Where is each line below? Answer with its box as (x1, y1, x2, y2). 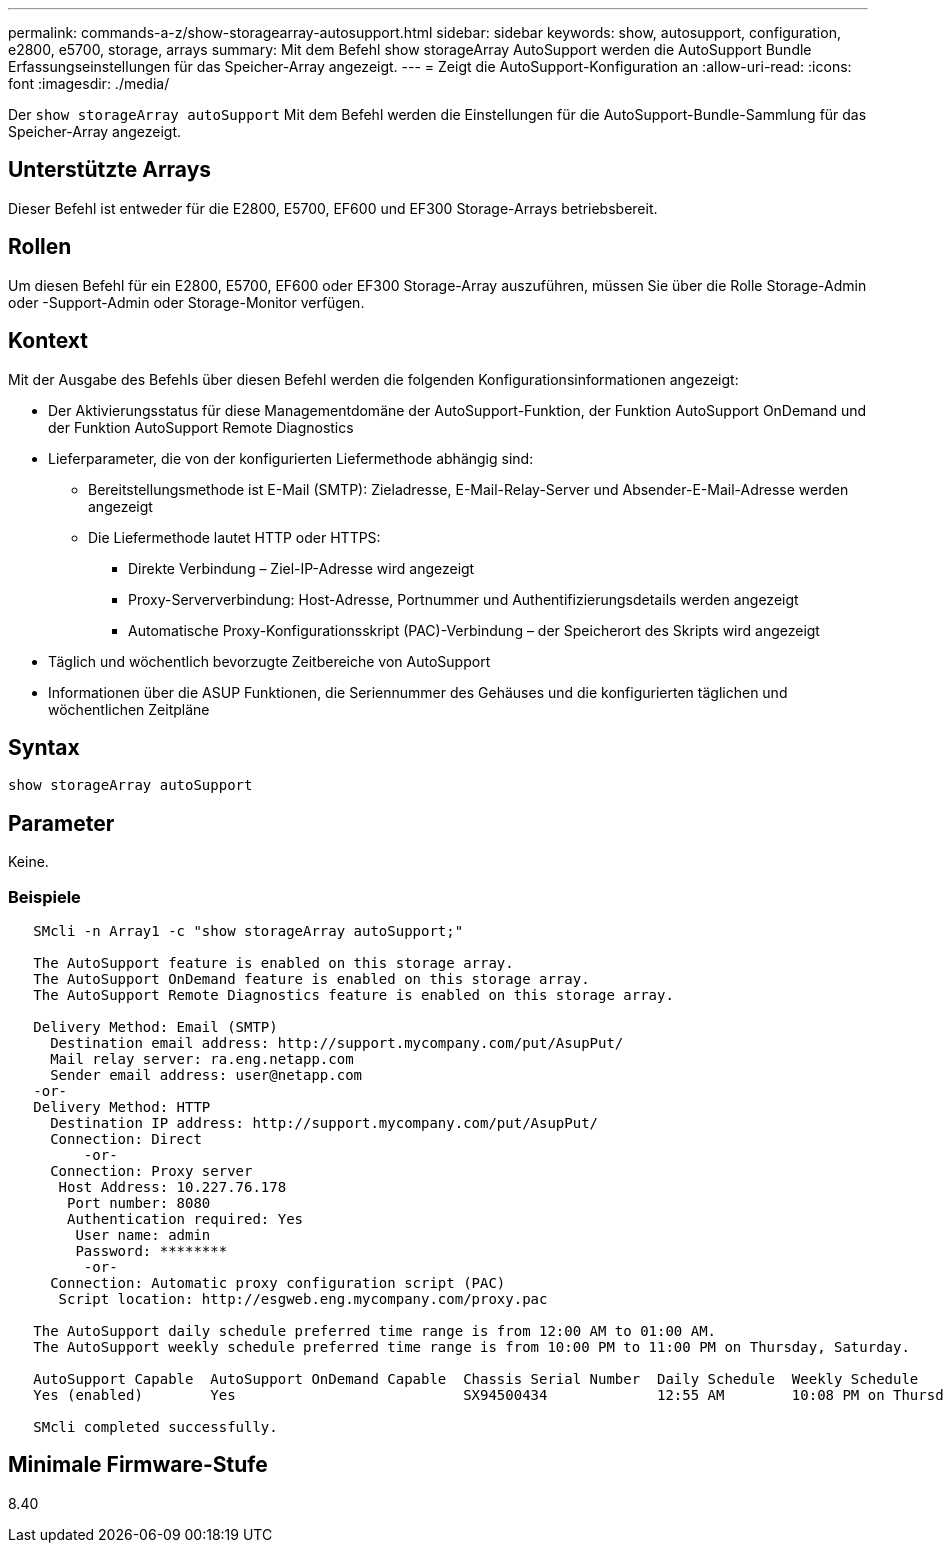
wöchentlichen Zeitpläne (48, 700, 210, 718)
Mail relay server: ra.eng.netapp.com (50, 1050, 354, 1067)
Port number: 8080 (67, 1194, 211, 1211)
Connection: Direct (50, 1130, 202, 1147)
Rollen (8, 234, 72, 260)
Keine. (8, 853, 49, 871)
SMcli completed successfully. (33, 1418, 278, 1435)
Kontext (8, 328, 88, 354)
